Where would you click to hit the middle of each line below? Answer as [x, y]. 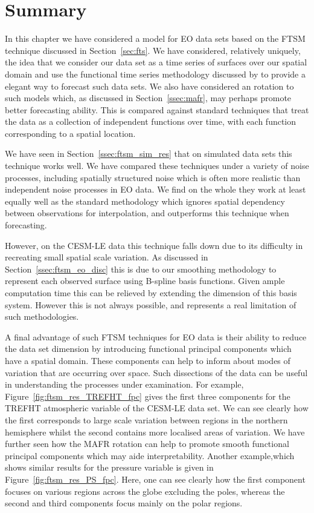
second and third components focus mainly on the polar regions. [124, 503]
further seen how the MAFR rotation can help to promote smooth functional [147, 444]
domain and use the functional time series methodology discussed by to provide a [155, 74]
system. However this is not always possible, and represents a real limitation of [151, 304]
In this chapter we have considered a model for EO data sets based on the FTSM [155, 38]
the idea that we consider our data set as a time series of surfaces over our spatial [156, 62]
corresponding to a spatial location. [70, 133]
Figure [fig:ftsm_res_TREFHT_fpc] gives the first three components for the [148, 396]
